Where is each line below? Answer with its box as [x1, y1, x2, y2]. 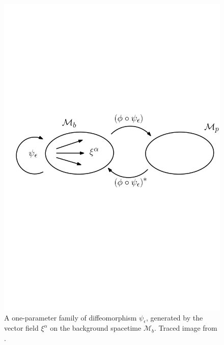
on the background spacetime [50, 323, 142, 333]
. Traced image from [154, 323, 217, 333]
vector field [4, 323, 39, 333]
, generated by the [146, 312, 203, 323]
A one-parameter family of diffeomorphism [4, 312, 137, 323]
